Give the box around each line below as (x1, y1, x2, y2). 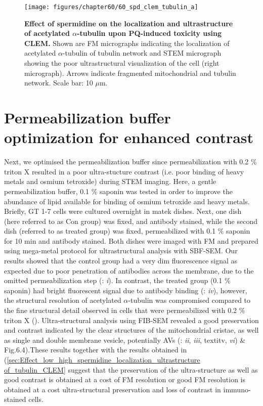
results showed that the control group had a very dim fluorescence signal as (4, 255, 238, 266)
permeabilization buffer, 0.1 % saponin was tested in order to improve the (4, 186, 233, 196)
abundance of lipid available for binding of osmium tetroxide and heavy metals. (4, 196, 250, 206)
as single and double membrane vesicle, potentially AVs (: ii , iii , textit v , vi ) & (4, 334, 246, 345)
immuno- (223, 384, 251, 394)
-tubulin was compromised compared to (128, 295, 251, 305)
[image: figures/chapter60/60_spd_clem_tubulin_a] (24, 4, 198, 11)
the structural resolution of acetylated (4, 295, 121, 305)
